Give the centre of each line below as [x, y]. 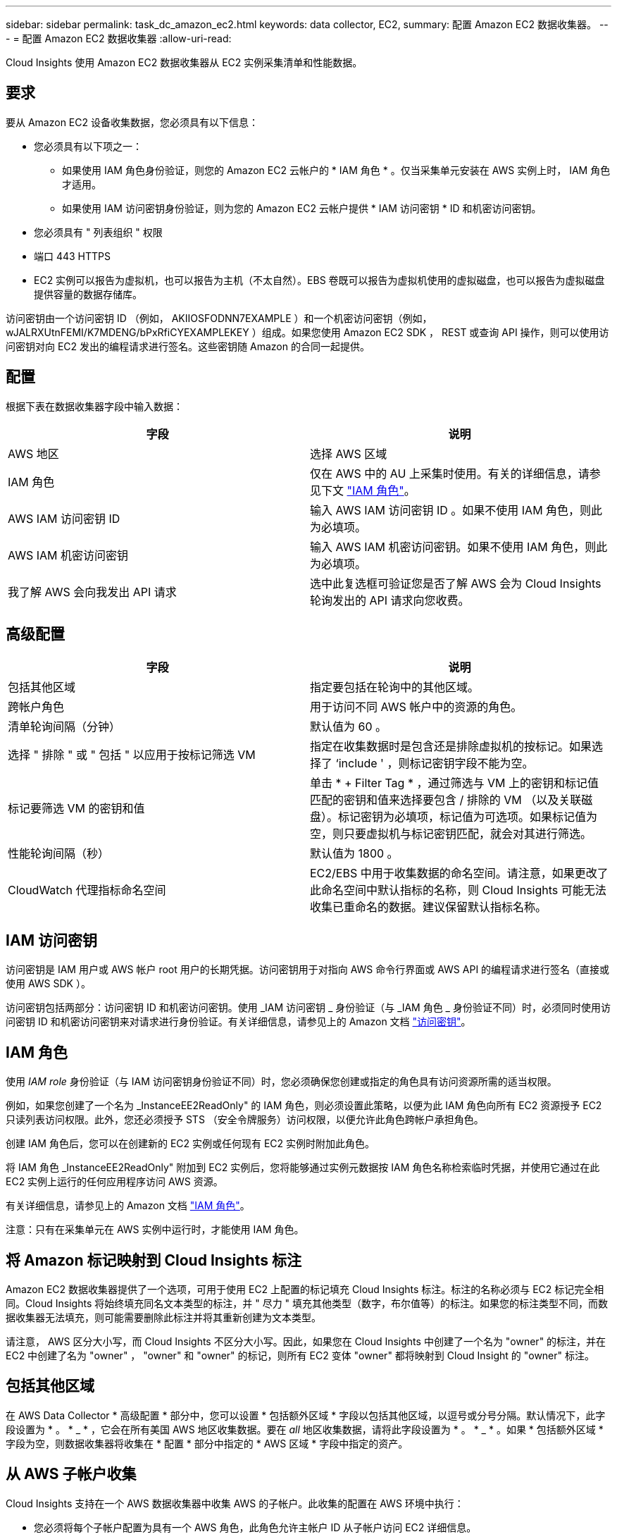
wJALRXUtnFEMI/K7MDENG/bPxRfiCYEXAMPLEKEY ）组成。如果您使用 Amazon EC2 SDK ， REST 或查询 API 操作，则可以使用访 [307, 332]
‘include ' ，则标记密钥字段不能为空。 [435, 763]
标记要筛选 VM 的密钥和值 [76, 808]
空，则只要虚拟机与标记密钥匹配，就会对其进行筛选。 [451, 833]
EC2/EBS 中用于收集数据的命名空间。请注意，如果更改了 [459, 873]
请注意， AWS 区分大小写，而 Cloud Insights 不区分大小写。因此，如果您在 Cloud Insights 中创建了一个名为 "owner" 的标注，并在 [306, 1342]
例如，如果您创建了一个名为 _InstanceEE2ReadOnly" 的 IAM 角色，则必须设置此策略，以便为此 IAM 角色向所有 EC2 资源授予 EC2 [304, 1106]
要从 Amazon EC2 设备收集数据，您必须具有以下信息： [132, 122]
